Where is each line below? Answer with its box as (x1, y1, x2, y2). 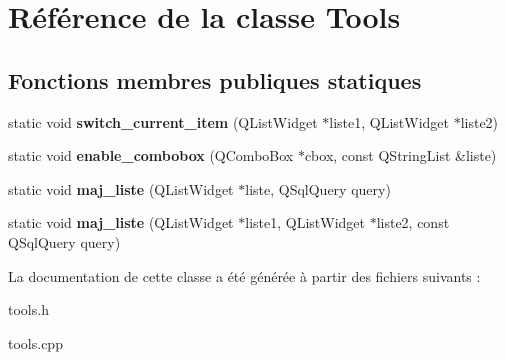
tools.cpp (8, 332, 63, 353)
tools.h (8, 299, 49, 320)
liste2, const (376, 212, 450, 233)
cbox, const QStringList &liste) (304, 145, 497, 166)
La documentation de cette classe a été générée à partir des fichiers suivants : (8, 265, 481, 286)
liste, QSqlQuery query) (245, 178, 391, 199)
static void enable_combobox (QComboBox (8, 145, 294, 166)
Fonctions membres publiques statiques (8, 64, 422, 95)
